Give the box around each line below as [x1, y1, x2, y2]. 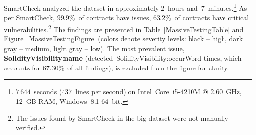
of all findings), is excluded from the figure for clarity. [67, 62, 229, 72]
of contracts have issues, [78, 12, 151, 23]
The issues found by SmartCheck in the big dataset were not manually [15, 112, 228, 123]
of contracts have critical [174, 12, 249, 23]
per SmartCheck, [4, 12, 55, 23]
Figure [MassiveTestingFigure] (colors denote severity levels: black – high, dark [4, 34, 243, 44]
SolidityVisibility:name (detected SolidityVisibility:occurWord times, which [4, 53, 242, 63]
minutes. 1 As [208, 1, 247, 13]
